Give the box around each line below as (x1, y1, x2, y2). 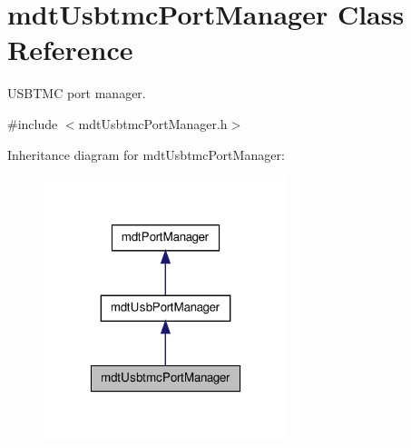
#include (7, 114, 58, 133)
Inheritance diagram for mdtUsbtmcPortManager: (7, 144, 285, 164)
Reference (7, 31, 133, 68)
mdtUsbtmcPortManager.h (78, 114, 228, 133)
